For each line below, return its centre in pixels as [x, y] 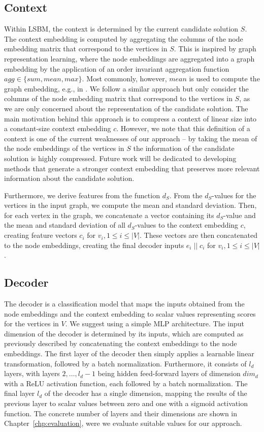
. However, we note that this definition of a [183, 128]
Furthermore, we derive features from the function [82, 195]
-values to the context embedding [187, 225]
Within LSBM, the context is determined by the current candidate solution [121, 29]
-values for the [234, 195]
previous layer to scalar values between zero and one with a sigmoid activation [126, 403]
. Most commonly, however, [124, 79]
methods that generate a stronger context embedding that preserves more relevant [132, 168]
